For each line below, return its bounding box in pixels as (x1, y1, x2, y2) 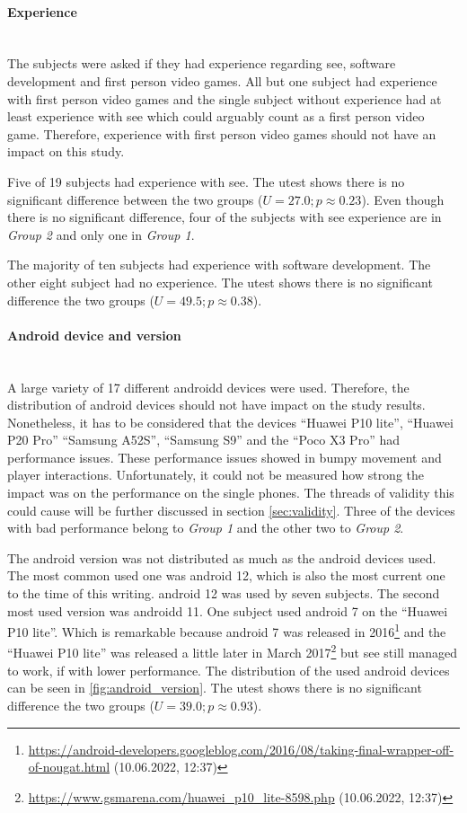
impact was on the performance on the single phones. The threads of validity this (7, 483, 454, 502)
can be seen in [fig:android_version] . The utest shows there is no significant (7, 678, 422, 697)
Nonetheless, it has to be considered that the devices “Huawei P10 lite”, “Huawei (7, 412, 454, 431)
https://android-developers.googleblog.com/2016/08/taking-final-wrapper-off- (28, 739, 454, 758)
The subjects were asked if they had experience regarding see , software (7, 54, 396, 73)
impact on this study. (7, 142, 125, 161)
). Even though (361, 190, 445, 208)
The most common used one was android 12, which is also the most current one (7, 566, 445, 585)
